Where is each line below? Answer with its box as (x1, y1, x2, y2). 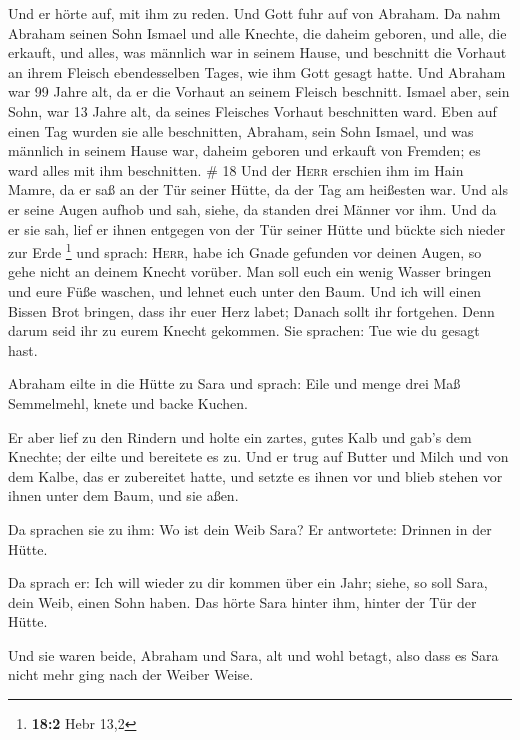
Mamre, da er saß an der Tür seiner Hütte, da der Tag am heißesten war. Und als (8, 179, 508, 200)
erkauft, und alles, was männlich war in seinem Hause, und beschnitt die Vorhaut (8, 42, 507, 63)
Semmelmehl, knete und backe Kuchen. (8, 392, 248, 413)
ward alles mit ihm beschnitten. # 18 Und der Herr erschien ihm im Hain (8, 159, 464, 180)
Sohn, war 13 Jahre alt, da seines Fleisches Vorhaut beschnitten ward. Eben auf (8, 100, 497, 121)
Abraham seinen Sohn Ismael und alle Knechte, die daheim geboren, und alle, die (8, 22, 507, 43)
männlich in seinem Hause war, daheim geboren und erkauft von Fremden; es (8, 140, 481, 161)
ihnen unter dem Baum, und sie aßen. (8, 485, 239, 506)
